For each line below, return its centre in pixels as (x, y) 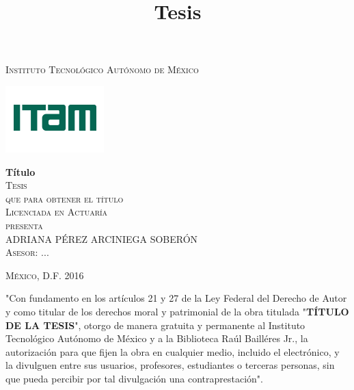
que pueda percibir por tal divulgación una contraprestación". (134, 378)
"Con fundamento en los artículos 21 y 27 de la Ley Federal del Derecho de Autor (176, 298)
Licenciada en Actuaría (57, 212)
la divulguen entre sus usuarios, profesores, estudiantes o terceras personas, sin (170, 365)
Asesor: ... (27, 252)
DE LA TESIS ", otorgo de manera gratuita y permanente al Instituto (155, 325)
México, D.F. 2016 (45, 275)
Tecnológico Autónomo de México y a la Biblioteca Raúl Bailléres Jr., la (157, 338)
